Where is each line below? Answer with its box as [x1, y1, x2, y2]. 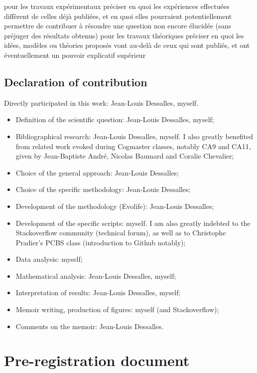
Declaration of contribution [4, 74, 147, 89]
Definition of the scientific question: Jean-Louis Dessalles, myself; [15, 114, 214, 125]
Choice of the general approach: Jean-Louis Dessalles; [15, 167, 179, 178]
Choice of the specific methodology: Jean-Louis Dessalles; [15, 184, 191, 194]
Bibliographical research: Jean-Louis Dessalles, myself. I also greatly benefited [15, 131, 254, 141]
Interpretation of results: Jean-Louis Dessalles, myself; [15, 287, 181, 298]
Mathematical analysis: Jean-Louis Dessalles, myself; [15, 270, 176, 281]
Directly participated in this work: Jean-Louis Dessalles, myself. [4, 97, 199, 108]
